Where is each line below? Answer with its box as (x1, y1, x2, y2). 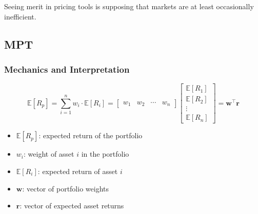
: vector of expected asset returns (19, 200, 124, 211)
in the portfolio (81, 148, 129, 159)
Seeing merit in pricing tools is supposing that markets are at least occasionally (4, 1, 254, 11)
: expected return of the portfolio (38, 130, 143, 141)
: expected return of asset (37, 165, 118, 176)
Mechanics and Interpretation (4, 62, 130, 75)
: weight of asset (24, 148, 74, 159)
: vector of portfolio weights (22, 183, 109, 194)
